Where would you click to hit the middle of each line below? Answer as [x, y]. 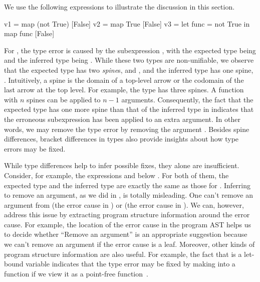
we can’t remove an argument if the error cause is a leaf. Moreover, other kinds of [129, 244]
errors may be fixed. [35, 148]
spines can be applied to [63, 99]
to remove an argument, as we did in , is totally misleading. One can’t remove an [128, 195]
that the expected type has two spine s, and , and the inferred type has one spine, [129, 69]
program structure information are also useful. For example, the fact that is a [123, 254]
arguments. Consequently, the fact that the [187, 99]
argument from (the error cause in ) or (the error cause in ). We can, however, [124, 204]
